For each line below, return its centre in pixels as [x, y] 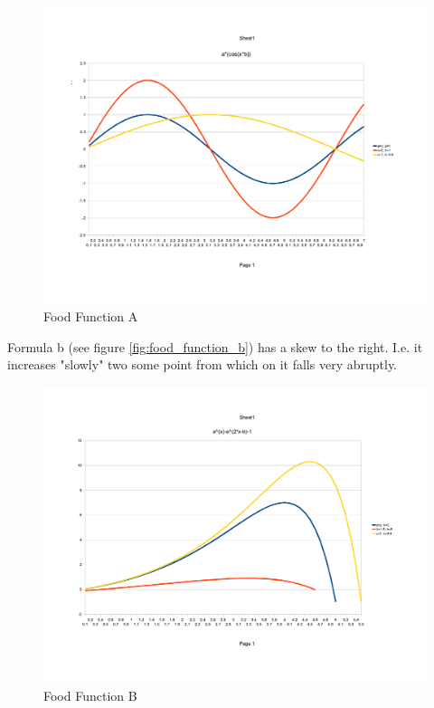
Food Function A [91, 316]
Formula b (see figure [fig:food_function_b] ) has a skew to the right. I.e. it [215, 346]
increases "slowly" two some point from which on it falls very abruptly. [203, 364]
